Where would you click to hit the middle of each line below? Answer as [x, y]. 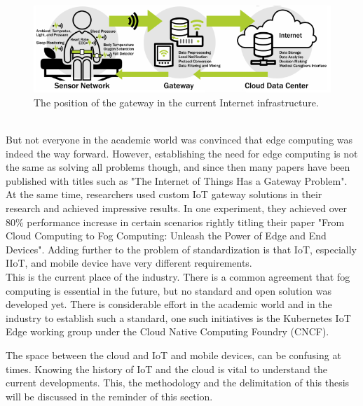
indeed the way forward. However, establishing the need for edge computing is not [182, 153]
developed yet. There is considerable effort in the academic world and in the [169, 304]
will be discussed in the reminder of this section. [109, 396]
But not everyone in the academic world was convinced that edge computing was [179, 140]
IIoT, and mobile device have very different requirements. [129, 263]
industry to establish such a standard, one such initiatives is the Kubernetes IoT [178, 317]
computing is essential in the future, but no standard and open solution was [169, 290]
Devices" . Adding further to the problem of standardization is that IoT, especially [181, 249]
